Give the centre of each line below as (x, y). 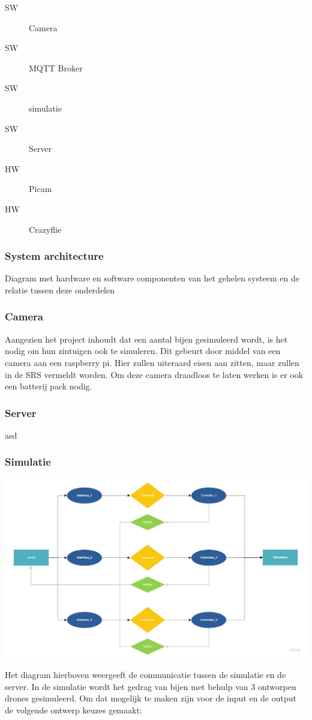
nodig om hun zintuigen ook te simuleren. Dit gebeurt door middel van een (143, 351)
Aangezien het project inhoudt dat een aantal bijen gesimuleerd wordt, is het (146, 339)
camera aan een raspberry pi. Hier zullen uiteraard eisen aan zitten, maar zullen (152, 362)
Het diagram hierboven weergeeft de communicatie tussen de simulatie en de (145, 675)
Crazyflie (45, 229)
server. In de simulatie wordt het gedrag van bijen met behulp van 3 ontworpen (151, 686)
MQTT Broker (56, 67)
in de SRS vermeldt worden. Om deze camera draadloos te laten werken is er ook (154, 374)
